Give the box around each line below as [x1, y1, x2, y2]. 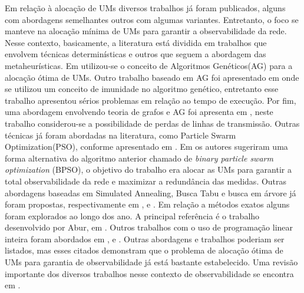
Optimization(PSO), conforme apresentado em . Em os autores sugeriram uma [5, 140, 288, 153]
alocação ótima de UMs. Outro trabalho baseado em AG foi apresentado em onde [5, 71, 299, 83]
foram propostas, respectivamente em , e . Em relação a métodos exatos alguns [5, 198, 290, 210]
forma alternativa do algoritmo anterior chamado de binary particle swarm [5, 152, 273, 164]
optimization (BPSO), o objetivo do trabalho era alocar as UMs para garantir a [5, 163, 292, 176]
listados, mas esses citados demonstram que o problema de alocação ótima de [5, 244, 283, 256]
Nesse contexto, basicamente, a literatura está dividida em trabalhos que [5, 36, 267, 48]
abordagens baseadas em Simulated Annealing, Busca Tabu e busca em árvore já [5, 186, 296, 199]
